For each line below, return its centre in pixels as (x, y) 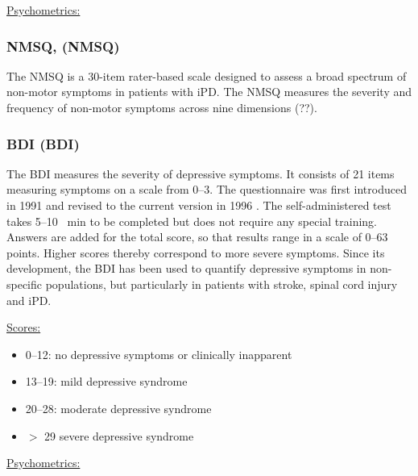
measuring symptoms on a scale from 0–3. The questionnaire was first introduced (207, 189)
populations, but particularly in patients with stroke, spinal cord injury (221, 284)
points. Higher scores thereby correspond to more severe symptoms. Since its (196, 252)
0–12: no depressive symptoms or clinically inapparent (159, 354)
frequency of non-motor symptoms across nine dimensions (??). (162, 107)
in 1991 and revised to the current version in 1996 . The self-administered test (199, 205)
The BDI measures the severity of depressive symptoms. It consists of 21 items (201, 173)
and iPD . (29, 300)
